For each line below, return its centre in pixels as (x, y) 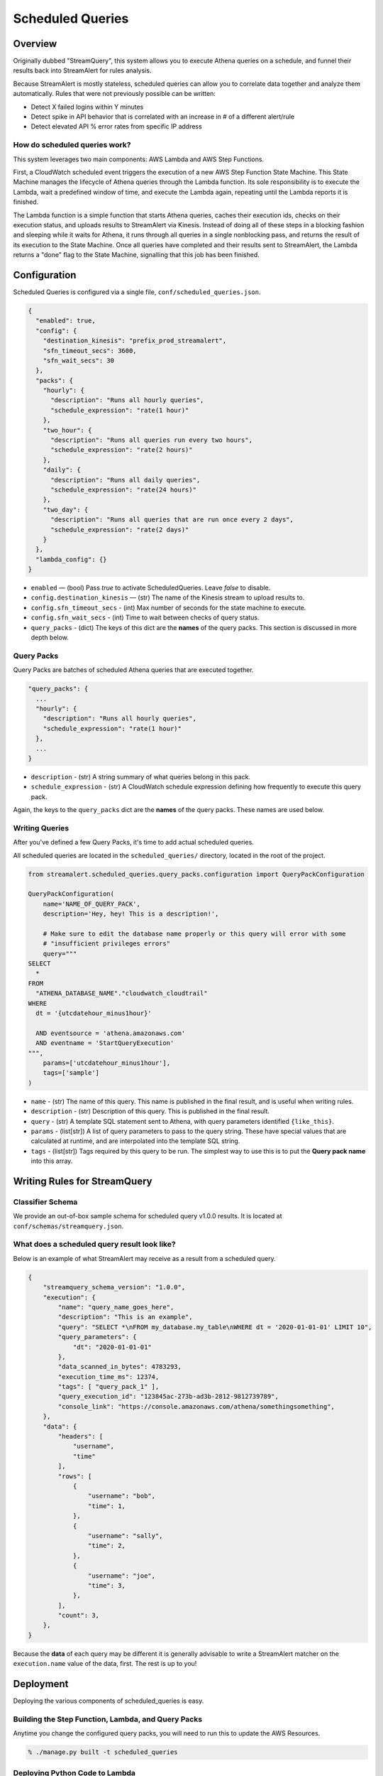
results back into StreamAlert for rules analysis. (82, 70)
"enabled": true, (66, 321)
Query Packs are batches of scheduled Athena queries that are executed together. (134, 670)
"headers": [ (81, 1436)
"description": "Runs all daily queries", (126, 480)
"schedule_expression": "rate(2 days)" (120, 530)
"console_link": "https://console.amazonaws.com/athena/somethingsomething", (196, 1406)
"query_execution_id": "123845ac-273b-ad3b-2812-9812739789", (168, 1397)
